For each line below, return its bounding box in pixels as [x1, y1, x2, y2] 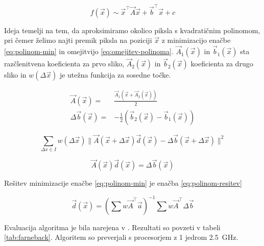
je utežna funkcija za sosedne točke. [59, 69, 171, 80]
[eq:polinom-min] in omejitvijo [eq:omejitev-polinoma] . [4, 46, 174, 57]
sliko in [4, 69, 27, 80]
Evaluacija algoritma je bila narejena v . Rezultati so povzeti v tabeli [4, 222, 221, 232]
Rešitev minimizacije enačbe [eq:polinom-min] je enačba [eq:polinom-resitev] [4, 178, 242, 188]
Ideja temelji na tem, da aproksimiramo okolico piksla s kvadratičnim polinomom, [4, 24, 260, 35]
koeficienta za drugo [190, 58, 253, 69]
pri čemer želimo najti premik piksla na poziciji [4, 35, 152, 45]
